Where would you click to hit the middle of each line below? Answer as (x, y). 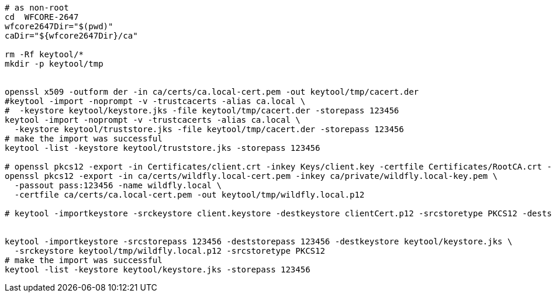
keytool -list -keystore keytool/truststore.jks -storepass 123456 (163, 148)
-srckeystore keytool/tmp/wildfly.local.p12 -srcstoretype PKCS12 (170, 251)
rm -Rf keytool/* (44, 54)
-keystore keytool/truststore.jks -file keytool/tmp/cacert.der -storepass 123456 (209, 129)
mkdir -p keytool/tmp (54, 64)
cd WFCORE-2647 (42, 17)
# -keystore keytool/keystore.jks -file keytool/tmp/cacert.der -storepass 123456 (202, 110)
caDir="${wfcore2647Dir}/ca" (71, 36)
